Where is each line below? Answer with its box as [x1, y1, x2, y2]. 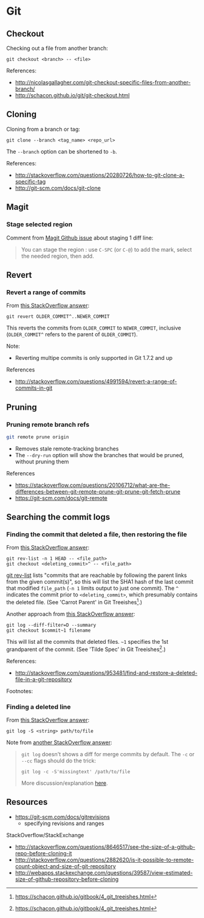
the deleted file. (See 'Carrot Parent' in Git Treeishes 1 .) [6, 598, 143, 606]
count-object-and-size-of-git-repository [15, 862, 117, 870]
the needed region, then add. [21, 252, 94, 260]
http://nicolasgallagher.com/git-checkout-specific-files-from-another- [15, 79, 191, 86]
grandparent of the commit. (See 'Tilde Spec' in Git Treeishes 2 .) [6, 644, 166, 653]
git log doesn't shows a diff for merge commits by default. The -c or [21, 751, 195, 758]
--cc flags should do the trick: [21, 757, 96, 764]
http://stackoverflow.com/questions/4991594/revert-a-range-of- [15, 378, 177, 385]
